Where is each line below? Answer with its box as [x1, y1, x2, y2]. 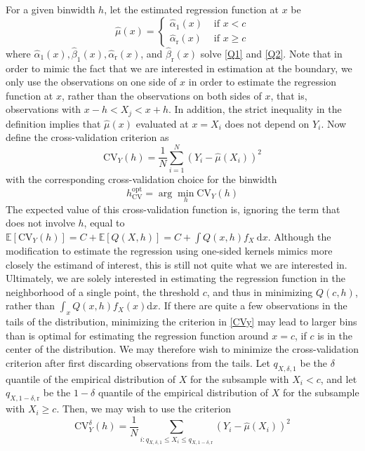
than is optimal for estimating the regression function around [6, 328, 269, 342]
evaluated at [135, 116, 189, 130]
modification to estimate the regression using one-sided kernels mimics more [6, 243, 333, 257]
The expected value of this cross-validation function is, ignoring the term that [6, 201, 340, 216]
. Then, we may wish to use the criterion [56, 401, 232, 416]
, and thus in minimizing [206, 284, 313, 299]
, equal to [84, 215, 125, 230]
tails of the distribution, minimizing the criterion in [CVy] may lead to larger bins [6, 314, 357, 329]
